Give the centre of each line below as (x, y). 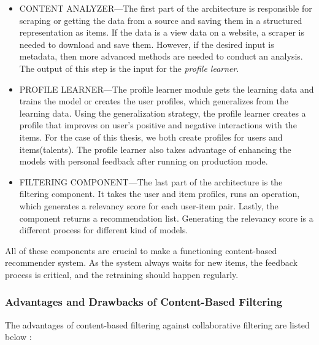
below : (18, 337)
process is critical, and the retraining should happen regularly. (122, 274)
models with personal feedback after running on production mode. (144, 161)
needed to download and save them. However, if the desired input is (147, 44)
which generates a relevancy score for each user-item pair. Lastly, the (149, 205)
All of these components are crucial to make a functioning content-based (141, 250)
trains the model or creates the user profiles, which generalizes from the (154, 101)
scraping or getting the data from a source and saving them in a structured (161, 20)
